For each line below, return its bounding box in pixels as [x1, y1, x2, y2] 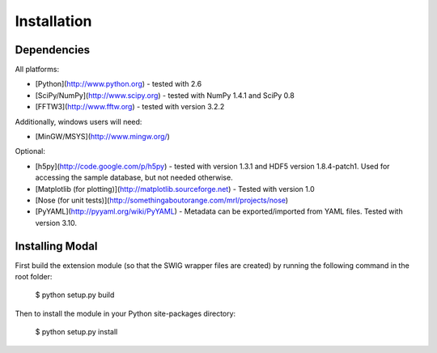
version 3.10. [35, 218, 77, 228]
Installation [15, 12, 92, 30]
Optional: [15, 147, 46, 156]
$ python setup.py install [35, 327, 118, 337]
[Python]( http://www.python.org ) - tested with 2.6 [35, 79, 202, 89]
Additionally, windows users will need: [15, 117, 142, 126]
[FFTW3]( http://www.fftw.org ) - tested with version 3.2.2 [35, 102, 225, 112]
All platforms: [15, 65, 60, 74]
